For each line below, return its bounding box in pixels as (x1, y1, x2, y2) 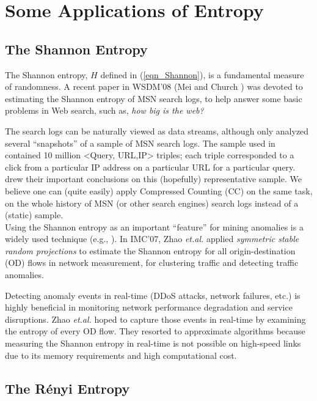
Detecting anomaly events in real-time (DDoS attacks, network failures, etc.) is (5, 289, 301, 301)
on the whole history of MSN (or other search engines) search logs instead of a (5, 196, 299, 209)
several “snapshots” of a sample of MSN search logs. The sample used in (5, 136, 275, 149)
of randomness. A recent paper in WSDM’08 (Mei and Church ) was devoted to (5, 80, 303, 93)
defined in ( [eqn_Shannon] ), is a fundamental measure (100, 68, 304, 81)
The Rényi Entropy (5, 378, 130, 397)
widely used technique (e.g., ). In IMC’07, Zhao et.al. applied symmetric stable (5, 232, 299, 245)
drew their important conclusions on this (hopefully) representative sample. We (5, 172, 302, 185)
